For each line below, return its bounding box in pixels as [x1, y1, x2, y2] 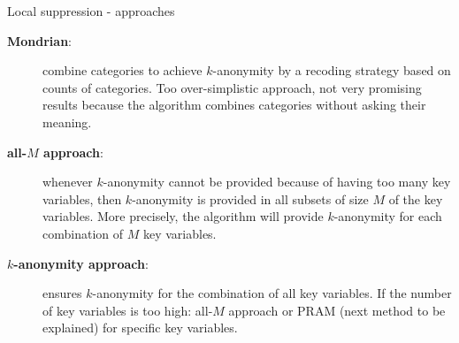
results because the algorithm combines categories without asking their [42, 95, 426, 114]
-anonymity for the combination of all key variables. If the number [92, 284, 452, 302]
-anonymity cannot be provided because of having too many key [103, 172, 451, 191]
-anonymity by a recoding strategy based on [212, 61, 451, 80]
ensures [42, 284, 82, 302]
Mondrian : [7, 31, 73, 50]
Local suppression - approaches [7, 2, 175, 19]
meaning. [42, 112, 92, 131]
